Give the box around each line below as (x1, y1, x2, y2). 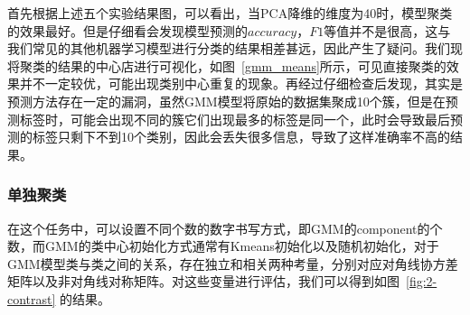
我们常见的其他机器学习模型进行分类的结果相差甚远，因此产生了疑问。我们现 (7, 39, 463, 58)
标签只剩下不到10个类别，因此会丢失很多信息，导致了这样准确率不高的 (32, 127, 450, 146)
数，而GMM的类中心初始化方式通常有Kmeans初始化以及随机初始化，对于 (7, 236, 439, 255)
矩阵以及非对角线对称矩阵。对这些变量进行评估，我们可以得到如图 (7, 272, 399, 291)
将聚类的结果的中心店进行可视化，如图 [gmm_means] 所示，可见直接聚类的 (7, 56, 446, 75)
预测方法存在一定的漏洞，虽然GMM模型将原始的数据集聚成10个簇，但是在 (7, 91, 446, 110)
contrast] (7, 289, 56, 308)
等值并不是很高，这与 (324, 21, 451, 40)
